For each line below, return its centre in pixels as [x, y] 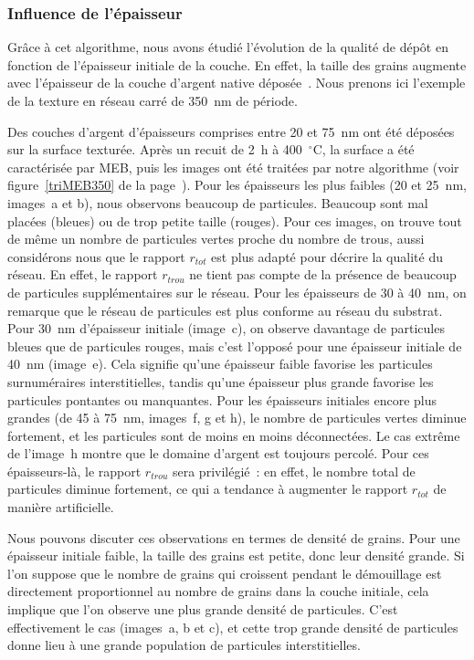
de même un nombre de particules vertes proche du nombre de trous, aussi [216, 239]
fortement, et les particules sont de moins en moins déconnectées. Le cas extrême [234, 435]
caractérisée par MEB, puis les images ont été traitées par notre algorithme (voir [233, 167]
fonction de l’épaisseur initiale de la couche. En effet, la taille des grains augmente [237, 64]
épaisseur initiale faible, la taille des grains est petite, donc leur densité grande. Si [236, 555]
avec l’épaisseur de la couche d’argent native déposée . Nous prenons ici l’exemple [237, 83]
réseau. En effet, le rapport [83, 274]
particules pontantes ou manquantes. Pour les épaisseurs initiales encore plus [222, 399]
